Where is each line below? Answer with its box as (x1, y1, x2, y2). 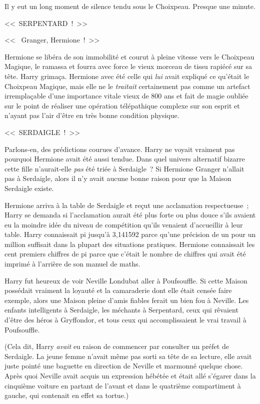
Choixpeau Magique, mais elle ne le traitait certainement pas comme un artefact (4, 80, 250, 91)
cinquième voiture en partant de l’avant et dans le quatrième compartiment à (4, 380, 241, 390)
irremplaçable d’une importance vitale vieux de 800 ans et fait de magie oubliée (4, 90, 248, 101)
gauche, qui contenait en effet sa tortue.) (4, 390, 129, 400)
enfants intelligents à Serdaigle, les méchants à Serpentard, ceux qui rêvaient (4, 304, 238, 315)
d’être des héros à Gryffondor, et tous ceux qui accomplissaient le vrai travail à (4, 314, 246, 325)
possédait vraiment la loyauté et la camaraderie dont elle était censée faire (4, 285, 232, 295)
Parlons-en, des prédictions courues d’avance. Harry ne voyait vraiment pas (4, 143, 235, 154)
